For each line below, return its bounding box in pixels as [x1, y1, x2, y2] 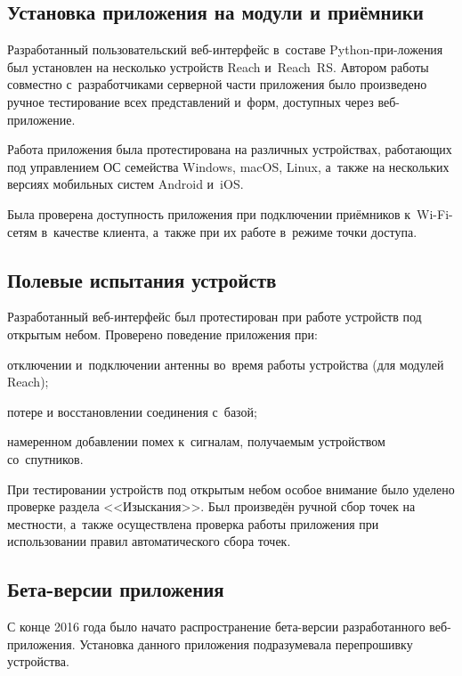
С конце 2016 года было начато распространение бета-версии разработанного [7, 617, 426, 636]
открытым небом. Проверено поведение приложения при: [7, 324, 318, 343]
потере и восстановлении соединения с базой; [7, 402, 257, 420]
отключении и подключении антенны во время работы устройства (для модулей [7, 354, 444, 373]
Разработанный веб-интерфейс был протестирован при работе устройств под [7, 307, 422, 326]
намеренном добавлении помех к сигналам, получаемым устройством [7, 432, 385, 451]
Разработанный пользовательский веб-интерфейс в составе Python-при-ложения [7, 40, 443, 59]
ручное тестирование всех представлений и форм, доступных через [7, 92, 374, 110]
